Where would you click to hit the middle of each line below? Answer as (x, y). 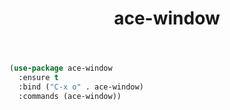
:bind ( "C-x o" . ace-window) (81, 87)
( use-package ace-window (61, 68)
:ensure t (38, 78)
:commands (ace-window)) (70, 96)
